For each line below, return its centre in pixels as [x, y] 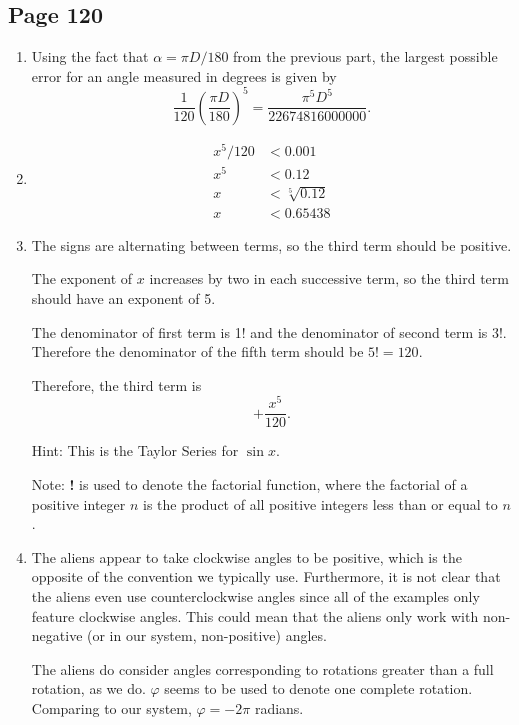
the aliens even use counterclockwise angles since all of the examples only [255, 595]
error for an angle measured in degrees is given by [184, 75]
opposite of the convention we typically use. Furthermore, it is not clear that [266, 576]
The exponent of [82, 278]
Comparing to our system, [111, 707]
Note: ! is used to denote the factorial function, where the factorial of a [249, 484]
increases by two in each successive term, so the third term [329, 278]
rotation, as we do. [88, 688]
